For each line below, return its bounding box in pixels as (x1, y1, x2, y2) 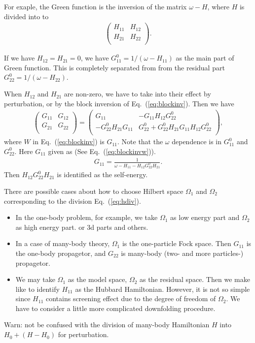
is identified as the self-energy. (57, 169, 148, 180)
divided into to (4, 11, 49, 21)
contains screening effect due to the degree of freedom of (45, 293, 216, 304)
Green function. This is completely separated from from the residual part (4, 62, 225, 72)
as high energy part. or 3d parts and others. (15, 221, 148, 232)
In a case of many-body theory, (15, 238, 110, 249)
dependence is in (172, 136, 222, 147)
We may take (15, 274, 55, 284)
